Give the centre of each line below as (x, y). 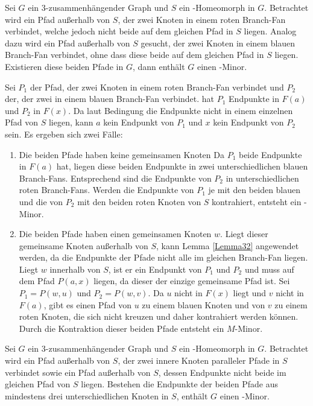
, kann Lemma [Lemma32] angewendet (228, 245)
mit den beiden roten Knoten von (139, 201)
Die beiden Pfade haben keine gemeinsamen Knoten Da (122, 154)
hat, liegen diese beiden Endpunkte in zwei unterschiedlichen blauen (182, 166)
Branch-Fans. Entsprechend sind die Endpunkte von (115, 178)
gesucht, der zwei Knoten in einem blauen (218, 43)
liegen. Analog (270, 31)
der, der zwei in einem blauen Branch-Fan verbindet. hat (110, 99)
